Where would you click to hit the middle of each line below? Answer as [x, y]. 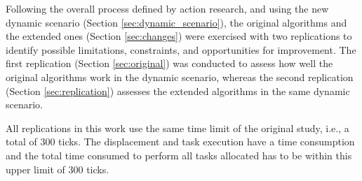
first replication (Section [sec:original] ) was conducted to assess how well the [169, 63]
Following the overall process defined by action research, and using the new [167, 8]
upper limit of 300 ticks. [58, 169]
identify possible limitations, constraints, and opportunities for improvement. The [181, 49]
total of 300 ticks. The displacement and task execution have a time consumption [180, 142]
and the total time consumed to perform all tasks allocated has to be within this [179, 155]
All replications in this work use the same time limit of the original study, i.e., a [177, 128]
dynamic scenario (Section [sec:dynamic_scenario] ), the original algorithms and [176, 22]
